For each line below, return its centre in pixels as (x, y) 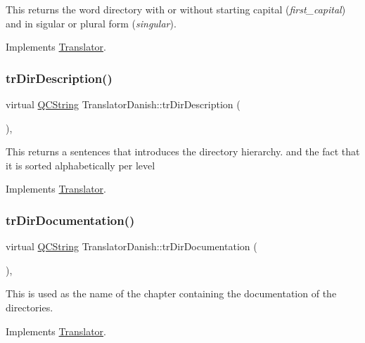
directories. (30, 307)
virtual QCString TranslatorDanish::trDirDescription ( (123, 104)
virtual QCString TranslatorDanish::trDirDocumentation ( (132, 246)
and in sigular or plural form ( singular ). (91, 23)
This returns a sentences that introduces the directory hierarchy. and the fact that (183, 151)
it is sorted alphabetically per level (81, 165)
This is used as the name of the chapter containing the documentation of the (171, 293)
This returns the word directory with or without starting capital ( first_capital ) (176, 9)
